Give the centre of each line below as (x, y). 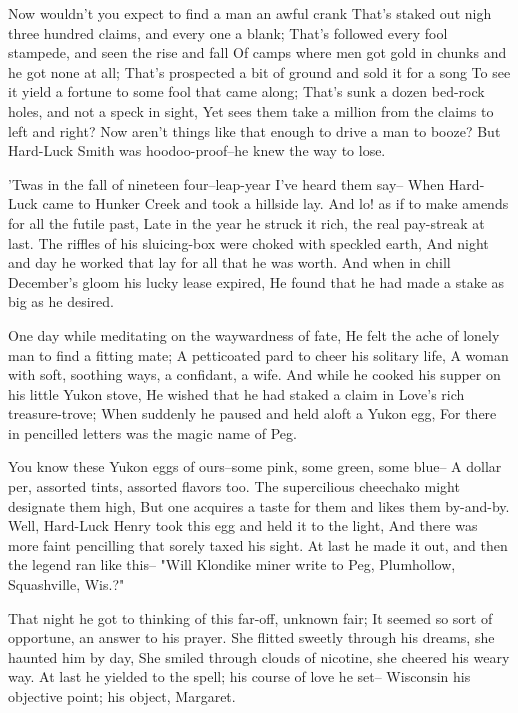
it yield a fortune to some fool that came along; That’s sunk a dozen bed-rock (246, 91)
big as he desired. (61, 301)
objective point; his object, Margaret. (122, 696)
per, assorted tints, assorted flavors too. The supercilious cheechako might (234, 486)
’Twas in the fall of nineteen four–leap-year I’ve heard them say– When (226, 183)
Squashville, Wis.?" (66, 584)
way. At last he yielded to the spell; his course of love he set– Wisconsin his (239, 676)
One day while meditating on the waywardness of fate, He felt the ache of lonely (254, 334)
